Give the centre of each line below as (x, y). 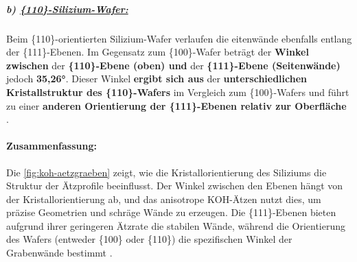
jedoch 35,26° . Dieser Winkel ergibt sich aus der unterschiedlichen (157, 79)
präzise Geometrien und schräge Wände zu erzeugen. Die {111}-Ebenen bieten (171, 212)
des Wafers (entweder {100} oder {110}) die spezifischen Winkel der (149, 239)
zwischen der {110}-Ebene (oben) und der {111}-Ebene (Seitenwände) (173, 65)
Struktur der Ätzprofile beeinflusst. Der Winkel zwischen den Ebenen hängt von (175, 186)
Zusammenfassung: (51, 146)
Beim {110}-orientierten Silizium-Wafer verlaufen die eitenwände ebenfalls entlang (179, 38)
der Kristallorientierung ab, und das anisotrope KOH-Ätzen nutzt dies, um (164, 199)
